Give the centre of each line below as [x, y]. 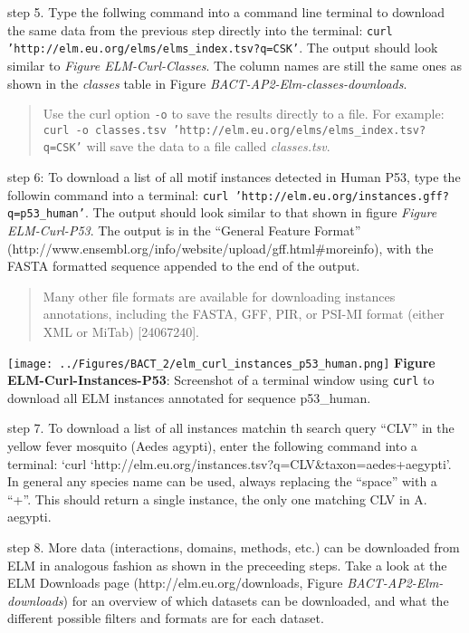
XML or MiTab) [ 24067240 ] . [121, 331]
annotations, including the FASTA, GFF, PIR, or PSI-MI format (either [244, 314]
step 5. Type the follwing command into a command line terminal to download [226, 12]
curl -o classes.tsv [105, 130]
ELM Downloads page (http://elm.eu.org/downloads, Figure [175, 583]
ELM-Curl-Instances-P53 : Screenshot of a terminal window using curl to [221, 380]
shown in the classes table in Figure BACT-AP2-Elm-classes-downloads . [207, 83]
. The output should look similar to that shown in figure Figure [261, 212]
